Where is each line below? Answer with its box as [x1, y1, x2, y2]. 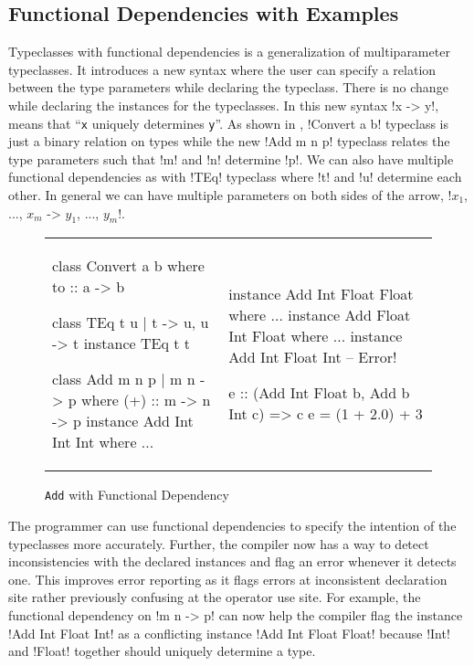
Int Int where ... [52, 431, 154, 453]
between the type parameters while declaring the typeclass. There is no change [8, 78, 448, 97]
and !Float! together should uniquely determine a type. [8, 641, 316, 661]
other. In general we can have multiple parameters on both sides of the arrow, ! [8, 185, 452, 205]
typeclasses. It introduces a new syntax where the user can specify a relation [8, 59, 437, 79]
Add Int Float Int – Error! [228, 346, 397, 368]
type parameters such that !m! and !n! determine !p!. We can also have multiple [8, 149, 454, 168]
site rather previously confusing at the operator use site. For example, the [8, 587, 421, 607]
